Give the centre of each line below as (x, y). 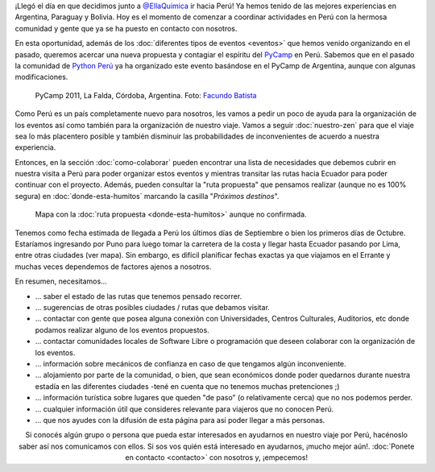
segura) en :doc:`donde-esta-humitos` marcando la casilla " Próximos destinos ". (147, 196)
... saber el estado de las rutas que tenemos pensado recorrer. (139, 296)
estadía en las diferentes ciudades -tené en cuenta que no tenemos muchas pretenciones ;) (187, 386)
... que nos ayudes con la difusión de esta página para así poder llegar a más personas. (180, 420)
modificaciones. (41, 77)
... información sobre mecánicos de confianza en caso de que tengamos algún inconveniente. (191, 363)
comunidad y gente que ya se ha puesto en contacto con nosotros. (126, 28)
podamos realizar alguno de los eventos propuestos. (122, 329)
